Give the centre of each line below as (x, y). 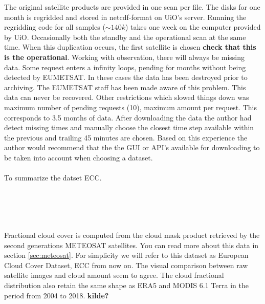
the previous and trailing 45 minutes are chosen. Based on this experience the (126, 137)
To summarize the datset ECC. (53, 178)
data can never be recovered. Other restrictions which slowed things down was (127, 97)
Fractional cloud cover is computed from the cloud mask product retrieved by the (132, 235)
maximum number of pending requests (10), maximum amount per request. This (130, 107)
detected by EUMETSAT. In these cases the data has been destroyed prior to (126, 77)
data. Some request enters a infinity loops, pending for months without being (125, 67)
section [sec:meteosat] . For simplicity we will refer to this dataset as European (126, 255)
